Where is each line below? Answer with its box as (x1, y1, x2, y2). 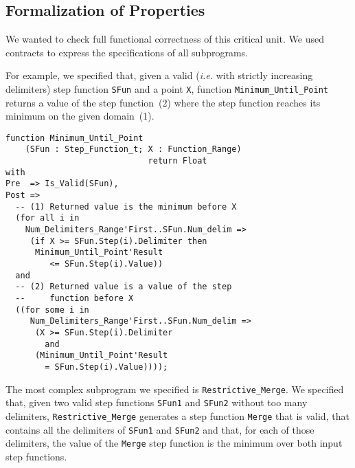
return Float (148, 156, 207, 166)
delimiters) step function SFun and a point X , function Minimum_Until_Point (5, 81, 328, 96)
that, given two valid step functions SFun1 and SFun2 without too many (5, 395, 308, 410)
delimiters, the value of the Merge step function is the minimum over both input (5, 436, 343, 450)
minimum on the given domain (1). (5, 109, 154, 123)
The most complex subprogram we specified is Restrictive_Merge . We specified (5, 381, 344, 396)
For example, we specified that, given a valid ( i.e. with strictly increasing (5, 68, 313, 82)
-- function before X (15, 293, 134, 304)
